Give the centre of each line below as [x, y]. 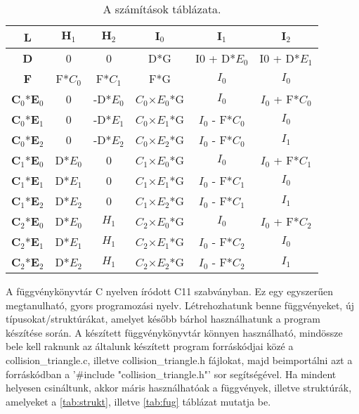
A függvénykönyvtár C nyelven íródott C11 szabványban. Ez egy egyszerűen [169, 291]
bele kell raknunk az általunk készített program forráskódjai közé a [150, 346]
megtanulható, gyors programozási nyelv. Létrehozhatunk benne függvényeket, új [180, 305]
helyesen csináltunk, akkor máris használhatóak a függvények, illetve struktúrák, [179, 388]
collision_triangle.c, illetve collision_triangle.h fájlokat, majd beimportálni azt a [179, 360]
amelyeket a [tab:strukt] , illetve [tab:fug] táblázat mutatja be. [138, 401]
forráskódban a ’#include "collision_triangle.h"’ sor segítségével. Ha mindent [171, 374]
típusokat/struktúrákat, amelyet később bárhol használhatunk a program [163, 319]
